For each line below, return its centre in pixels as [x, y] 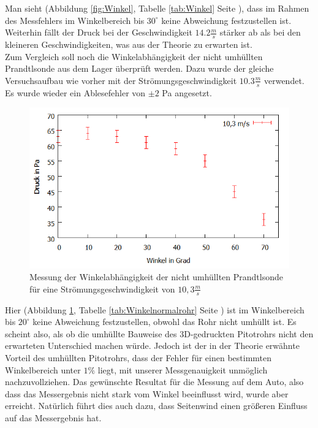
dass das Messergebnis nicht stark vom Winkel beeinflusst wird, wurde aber [147, 393]
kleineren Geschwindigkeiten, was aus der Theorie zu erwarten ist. [129, 44]
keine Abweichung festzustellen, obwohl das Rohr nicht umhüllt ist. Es [165, 322]
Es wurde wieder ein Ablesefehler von [75, 92]
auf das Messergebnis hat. [53, 417]
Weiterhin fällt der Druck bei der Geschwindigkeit [99, 32]
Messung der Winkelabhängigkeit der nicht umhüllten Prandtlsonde [156, 277]
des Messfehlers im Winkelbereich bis [75, 20]
